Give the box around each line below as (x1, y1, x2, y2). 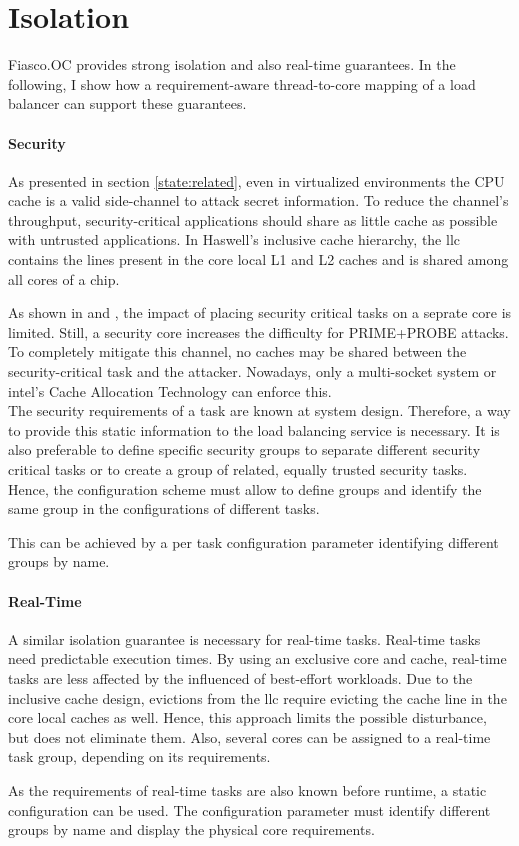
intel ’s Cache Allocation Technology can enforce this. (8, 380, 332, 401)
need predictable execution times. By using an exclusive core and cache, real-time (8, 648, 507, 669)
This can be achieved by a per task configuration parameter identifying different (8, 531, 499, 552)
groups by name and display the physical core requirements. (8, 819, 375, 840)
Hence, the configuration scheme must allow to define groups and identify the (8, 478, 482, 499)
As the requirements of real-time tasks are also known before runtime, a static (8, 779, 487, 800)
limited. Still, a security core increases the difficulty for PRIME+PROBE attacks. (8, 321, 509, 342)
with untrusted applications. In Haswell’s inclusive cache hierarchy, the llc (8, 229, 461, 250)
